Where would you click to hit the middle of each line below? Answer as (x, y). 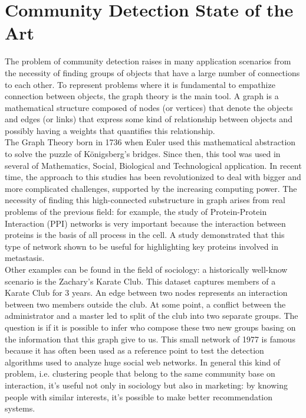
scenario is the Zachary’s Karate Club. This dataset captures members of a (140, 281)
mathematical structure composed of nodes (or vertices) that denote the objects (149, 107)
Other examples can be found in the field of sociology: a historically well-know (146, 269)
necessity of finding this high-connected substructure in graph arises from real (145, 200)
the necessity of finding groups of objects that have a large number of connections (152, 72)
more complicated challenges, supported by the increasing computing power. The (151, 188)
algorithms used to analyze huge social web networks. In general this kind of (143, 362)
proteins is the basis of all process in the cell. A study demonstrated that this (145, 235)
